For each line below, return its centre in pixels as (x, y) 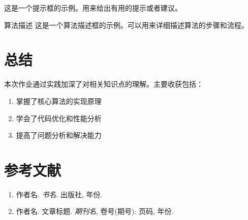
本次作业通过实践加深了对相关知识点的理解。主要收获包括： (104, 84)
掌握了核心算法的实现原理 (59, 101)
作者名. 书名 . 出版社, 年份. (59, 194)
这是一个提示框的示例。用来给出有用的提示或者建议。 (93, 8)
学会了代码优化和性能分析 (59, 118)
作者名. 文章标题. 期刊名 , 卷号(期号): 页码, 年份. (95, 211)
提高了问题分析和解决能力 (59, 135)
